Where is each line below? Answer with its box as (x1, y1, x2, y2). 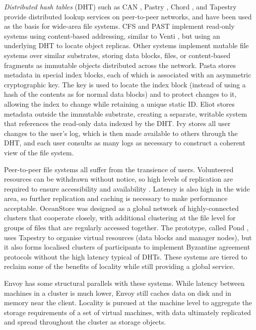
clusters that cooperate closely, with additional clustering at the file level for (4, 212, 236, 223)
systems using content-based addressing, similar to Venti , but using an (4, 30, 220, 41)
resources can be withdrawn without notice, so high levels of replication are (4, 174, 233, 184)
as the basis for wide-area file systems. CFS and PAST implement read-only (4, 21, 235, 31)
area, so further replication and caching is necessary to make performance (4, 193, 228, 203)
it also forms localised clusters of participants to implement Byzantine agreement (4, 242, 250, 252)
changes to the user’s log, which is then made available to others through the (4, 128, 238, 138)
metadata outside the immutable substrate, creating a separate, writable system (4, 108, 247, 119)
